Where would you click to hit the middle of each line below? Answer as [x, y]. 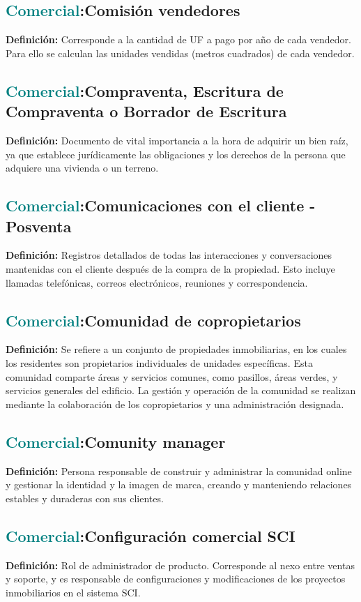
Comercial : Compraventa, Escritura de [145, 90]
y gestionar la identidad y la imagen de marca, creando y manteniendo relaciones [179, 484]
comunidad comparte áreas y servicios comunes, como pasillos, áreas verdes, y [172, 376]
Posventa [39, 226]
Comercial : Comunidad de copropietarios [153, 320]
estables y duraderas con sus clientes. [85, 498]
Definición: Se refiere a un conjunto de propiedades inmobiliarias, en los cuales [176, 349]
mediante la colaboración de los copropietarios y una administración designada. [175, 404]
